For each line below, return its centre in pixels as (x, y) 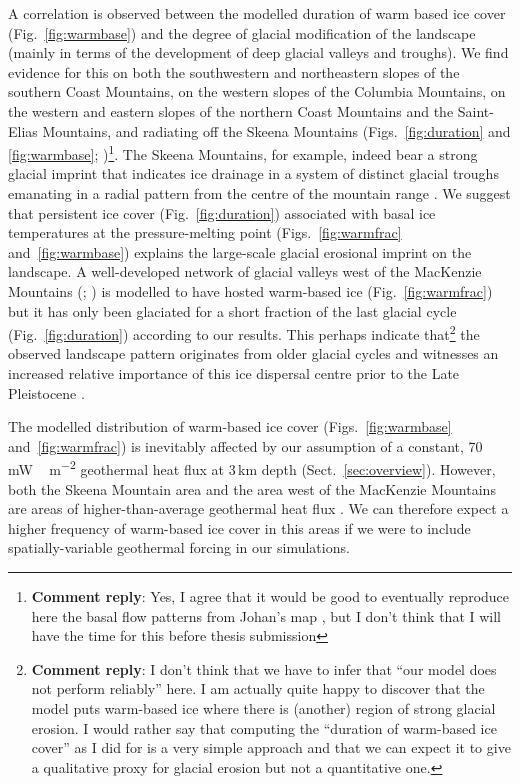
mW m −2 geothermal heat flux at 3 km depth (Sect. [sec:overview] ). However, (252, 468)
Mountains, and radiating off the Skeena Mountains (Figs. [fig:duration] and (276, 130)
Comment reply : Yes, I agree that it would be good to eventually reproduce (270, 596)
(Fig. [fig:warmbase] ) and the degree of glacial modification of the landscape (242, 32)
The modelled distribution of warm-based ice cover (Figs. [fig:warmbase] (230, 426)
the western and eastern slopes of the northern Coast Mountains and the (231, 110)
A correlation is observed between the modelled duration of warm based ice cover (257, 13)
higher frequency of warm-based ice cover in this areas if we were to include (239, 527)
